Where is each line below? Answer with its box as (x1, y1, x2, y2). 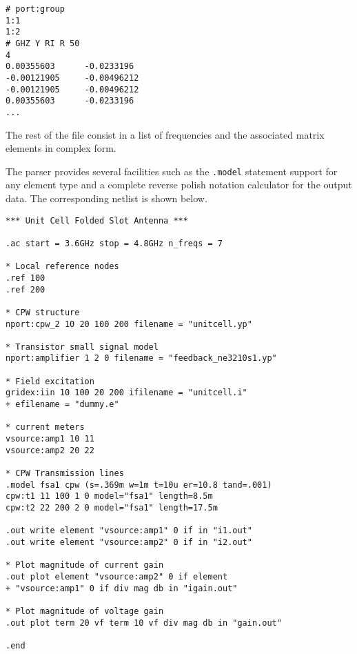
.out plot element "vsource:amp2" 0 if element (6, 571, 228, 582)
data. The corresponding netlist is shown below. (6, 191, 207, 205)
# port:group (6, 4, 65, 14)
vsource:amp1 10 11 (6, 434, 94, 444)
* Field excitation (6, 376, 94, 386)
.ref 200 (6, 284, 45, 295)
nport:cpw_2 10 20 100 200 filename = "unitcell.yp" (6, 319, 252, 329)
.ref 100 (6, 272, 45, 283)
